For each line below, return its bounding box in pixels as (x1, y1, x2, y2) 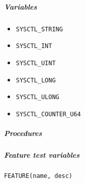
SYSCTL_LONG (16, 76, 56, 84)
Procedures (4, 128, 42, 139)
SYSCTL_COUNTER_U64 (16, 110, 81, 118)
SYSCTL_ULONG (16, 94, 59, 101)
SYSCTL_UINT (16, 59, 56, 67)
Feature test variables (4, 150, 80, 160)
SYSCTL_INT (16, 42, 52, 50)
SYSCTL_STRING (16, 25, 63, 33)
